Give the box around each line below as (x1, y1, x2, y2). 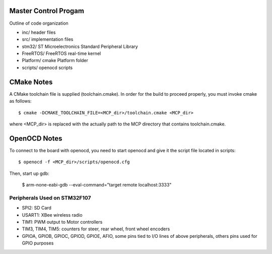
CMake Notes (9, 78, 53, 86)
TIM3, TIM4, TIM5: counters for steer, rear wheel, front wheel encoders (22, 226, 170, 232)
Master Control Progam (9, 7, 84, 15)
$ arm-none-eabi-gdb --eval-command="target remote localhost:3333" (22, 182, 172, 188)
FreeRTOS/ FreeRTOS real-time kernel (22, 50, 101, 56)
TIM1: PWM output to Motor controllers (22, 219, 103, 225)
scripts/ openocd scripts (22, 65, 73, 71)
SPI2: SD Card (22, 205, 51, 211)
